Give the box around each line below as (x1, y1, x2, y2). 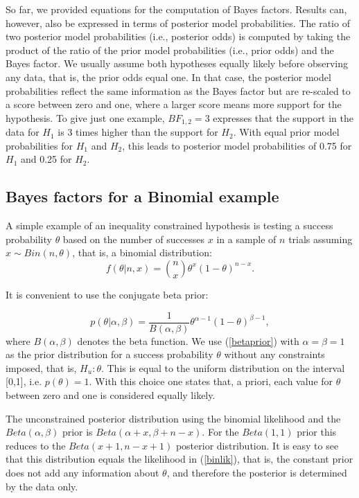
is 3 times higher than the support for (58, 125, 218, 139)
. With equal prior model (233, 125, 340, 139)
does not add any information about (6, 465, 159, 479)
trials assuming (288, 231, 353, 246)
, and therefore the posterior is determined (166, 465, 347, 479)
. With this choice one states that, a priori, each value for (89, 374, 333, 389)
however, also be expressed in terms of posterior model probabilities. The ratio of (6, 15, 350, 30)
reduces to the (6, 438, 66, 452)
